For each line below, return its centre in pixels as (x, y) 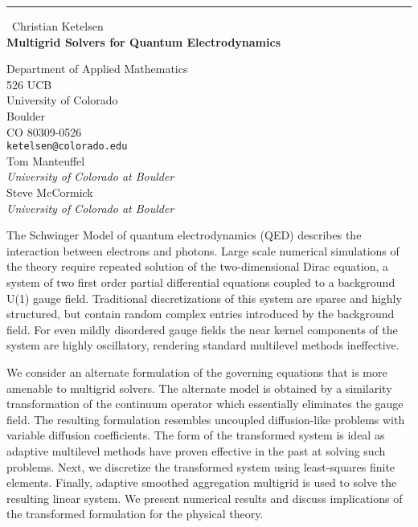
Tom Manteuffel (46, 160)
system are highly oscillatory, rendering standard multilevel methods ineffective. (203, 345)
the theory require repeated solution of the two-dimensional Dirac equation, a (198, 266)
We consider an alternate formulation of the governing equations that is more (197, 372)
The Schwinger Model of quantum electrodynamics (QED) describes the (184, 235)
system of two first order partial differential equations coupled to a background (201, 282)
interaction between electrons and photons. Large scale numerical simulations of (203, 250)
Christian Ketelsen (58, 26)
